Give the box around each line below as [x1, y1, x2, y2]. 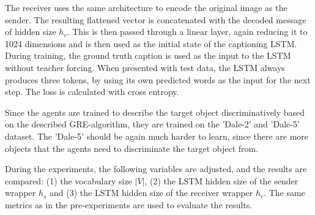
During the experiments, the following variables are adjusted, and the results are [5, 162, 307, 175]
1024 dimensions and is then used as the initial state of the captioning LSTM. [5, 37, 297, 50]
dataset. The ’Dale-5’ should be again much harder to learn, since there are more [5, 129, 309, 142]
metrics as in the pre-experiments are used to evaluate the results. [5, 198, 253, 211]
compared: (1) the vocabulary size [5, 174, 132, 187]
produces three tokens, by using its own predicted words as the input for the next [5, 73, 311, 86]
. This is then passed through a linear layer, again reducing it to [67, 25, 308, 38]
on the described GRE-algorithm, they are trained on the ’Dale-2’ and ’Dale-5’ [5, 118, 300, 130]
